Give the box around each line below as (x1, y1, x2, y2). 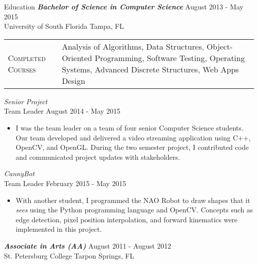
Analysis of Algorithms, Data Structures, (62, 40, 204, 52)
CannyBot (4, 168, 35, 179)
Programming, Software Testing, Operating (94, 52, 245, 64)
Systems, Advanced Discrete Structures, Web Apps (62, 63, 239, 75)
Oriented (62, 52, 92, 64)
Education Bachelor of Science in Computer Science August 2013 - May (4, 1, 244, 11)
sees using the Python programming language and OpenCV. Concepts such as (15, 204, 253, 215)
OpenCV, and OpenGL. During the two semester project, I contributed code (15, 142, 249, 152)
